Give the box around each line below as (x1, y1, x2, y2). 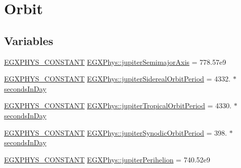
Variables (4, 32, 54, 48)
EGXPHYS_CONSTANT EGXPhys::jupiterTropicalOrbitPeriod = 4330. (4, 100, 232, 111)
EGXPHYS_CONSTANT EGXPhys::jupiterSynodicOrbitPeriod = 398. (4, 127, 227, 138)
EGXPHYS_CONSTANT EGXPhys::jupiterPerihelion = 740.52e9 (4, 154, 211, 164)
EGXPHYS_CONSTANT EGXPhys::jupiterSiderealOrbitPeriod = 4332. (4, 73, 231, 84)
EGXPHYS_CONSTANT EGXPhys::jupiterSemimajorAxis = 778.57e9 (4, 56, 226, 67)
